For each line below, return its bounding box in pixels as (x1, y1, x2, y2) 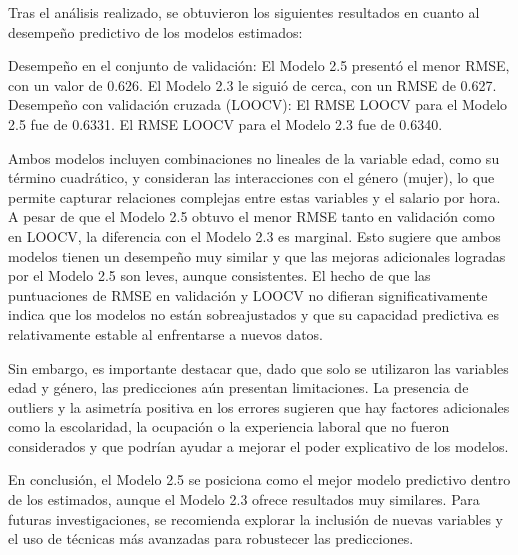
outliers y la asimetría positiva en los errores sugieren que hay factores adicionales (8, 396, 510, 417)
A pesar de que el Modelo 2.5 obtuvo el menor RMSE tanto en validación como (8, 206, 495, 227)
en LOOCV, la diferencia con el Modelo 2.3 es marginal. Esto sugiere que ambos (8, 225, 501, 246)
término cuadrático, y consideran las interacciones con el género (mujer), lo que (8, 167, 495, 188)
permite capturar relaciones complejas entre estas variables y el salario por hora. (8, 186, 501, 207)
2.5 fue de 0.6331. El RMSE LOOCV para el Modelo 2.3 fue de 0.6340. (8, 113, 443, 134)
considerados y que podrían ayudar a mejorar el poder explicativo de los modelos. (8, 435, 509, 456)
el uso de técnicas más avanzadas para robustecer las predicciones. (8, 528, 414, 549)
